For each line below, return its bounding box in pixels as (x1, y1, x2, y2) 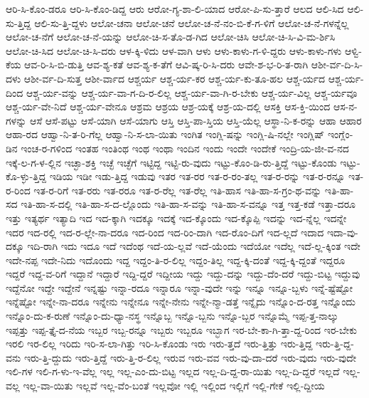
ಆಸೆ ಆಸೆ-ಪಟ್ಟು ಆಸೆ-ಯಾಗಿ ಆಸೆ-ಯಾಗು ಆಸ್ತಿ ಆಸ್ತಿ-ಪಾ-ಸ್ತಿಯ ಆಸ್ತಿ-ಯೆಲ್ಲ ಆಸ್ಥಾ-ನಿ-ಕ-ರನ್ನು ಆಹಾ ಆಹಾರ (29, 112, 362, 127)
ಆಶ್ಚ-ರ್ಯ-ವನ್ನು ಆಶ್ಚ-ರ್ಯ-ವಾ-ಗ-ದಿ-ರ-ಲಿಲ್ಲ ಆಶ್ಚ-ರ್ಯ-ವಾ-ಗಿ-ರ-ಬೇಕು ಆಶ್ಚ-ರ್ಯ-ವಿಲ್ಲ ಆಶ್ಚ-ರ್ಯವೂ (26, 85, 358, 100)
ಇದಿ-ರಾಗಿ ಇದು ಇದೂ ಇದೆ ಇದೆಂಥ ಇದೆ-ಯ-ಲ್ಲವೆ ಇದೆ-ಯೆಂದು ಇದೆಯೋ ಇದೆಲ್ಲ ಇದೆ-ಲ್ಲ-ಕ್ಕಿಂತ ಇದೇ (27, 239, 360, 253)
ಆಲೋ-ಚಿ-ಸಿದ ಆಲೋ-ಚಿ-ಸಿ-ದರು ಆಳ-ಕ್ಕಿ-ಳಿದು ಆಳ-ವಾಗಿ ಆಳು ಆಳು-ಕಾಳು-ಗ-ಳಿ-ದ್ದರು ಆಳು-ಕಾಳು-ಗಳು (6, 43, 342, 58)
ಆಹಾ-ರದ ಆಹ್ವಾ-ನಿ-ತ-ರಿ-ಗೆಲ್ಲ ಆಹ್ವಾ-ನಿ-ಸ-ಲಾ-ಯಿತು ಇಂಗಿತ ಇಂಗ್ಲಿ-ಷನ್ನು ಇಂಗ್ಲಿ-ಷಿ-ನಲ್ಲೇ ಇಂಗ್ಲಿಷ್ (6, 127, 325, 142)
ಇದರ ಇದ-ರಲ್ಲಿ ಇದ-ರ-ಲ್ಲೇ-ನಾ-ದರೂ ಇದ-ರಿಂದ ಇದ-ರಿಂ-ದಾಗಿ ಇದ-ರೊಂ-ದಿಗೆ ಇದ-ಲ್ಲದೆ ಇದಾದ (6, 224, 324, 239)
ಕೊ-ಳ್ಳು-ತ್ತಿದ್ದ (6, 169, 46, 184)
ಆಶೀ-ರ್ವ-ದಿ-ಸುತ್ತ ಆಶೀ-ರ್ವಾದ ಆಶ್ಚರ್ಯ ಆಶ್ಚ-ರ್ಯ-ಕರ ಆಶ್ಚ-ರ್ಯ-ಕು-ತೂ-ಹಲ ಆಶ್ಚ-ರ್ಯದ (23, 70, 326, 85)
